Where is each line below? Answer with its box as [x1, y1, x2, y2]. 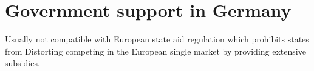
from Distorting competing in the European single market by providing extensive [5, 44, 306, 57]
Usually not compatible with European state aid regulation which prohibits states [5, 33, 309, 46]
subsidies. [5, 56, 40, 69]
